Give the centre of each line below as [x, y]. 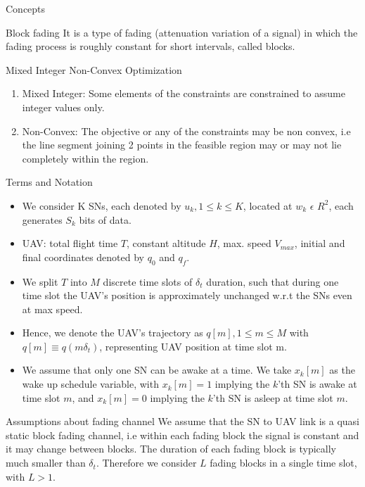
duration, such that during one [273, 281]
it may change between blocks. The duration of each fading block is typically [171, 449]
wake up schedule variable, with [90, 384]
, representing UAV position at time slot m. [193, 346]
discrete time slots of [148, 281]
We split [40, 281]
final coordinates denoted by [83, 257]
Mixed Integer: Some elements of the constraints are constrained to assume [184, 93]
